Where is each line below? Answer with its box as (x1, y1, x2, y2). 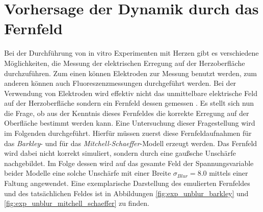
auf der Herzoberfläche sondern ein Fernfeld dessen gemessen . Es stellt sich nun (4, 98, 254, 108)
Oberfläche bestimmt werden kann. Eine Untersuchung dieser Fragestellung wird (4, 117, 255, 128)
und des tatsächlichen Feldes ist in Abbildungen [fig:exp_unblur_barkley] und (4, 187, 249, 198)
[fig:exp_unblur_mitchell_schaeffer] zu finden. (4, 198, 149, 208)
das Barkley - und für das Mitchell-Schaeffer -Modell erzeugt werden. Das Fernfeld (4, 137, 257, 148)
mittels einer (209, 168, 248, 178)
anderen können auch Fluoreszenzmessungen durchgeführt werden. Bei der (4, 78, 236, 88)
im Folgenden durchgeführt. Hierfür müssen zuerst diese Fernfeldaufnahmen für (4, 128, 252, 138)
